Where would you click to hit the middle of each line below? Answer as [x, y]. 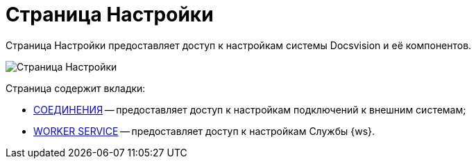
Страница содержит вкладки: [76, 88]
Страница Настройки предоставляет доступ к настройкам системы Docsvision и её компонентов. [239, 45]
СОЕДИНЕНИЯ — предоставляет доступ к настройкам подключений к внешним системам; [250, 109]
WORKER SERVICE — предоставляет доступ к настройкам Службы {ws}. [204, 131]
